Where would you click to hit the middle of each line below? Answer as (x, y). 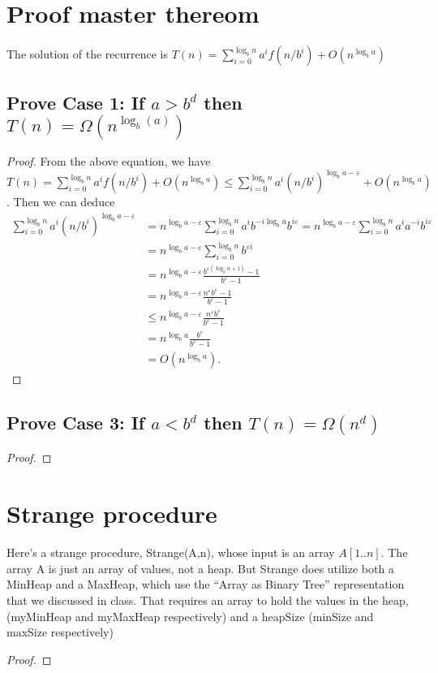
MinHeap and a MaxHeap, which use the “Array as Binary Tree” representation (206, 584)
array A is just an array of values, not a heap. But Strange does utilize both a (200, 568)
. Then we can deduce (61, 202)
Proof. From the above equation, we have (109, 161)
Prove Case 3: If (76, 423)
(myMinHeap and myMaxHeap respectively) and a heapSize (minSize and (190, 616)
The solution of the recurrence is (87, 54)
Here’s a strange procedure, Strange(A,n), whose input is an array (171, 552)
